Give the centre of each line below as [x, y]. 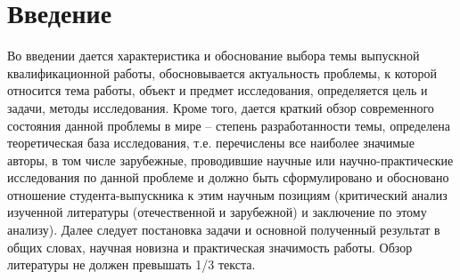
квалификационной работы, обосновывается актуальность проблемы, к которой [222, 72]
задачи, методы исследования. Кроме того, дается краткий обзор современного [221, 107]
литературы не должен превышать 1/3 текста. [131, 264]
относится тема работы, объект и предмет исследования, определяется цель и [218, 90]
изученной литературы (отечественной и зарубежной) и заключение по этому [217, 212]
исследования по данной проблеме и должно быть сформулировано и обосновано [228, 177]
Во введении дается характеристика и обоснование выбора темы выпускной [214, 56]
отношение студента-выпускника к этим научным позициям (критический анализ [227, 194]
